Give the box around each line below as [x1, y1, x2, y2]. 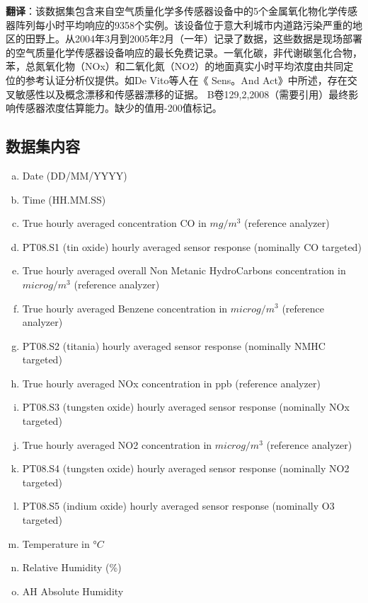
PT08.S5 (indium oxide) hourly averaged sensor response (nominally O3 [22, 498, 335, 513]
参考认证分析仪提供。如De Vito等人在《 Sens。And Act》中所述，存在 [25, 72, 347, 87]
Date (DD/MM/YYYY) [22, 168, 127, 182]
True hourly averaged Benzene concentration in [22, 300, 228, 315]
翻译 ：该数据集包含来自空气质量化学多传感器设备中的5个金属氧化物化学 [6, 4, 338, 18]
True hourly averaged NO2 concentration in [22, 437, 212, 452]
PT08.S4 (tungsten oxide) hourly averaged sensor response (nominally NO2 [22, 461, 350, 476]
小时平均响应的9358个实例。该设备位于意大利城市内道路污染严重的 [45, 17, 352, 32]
